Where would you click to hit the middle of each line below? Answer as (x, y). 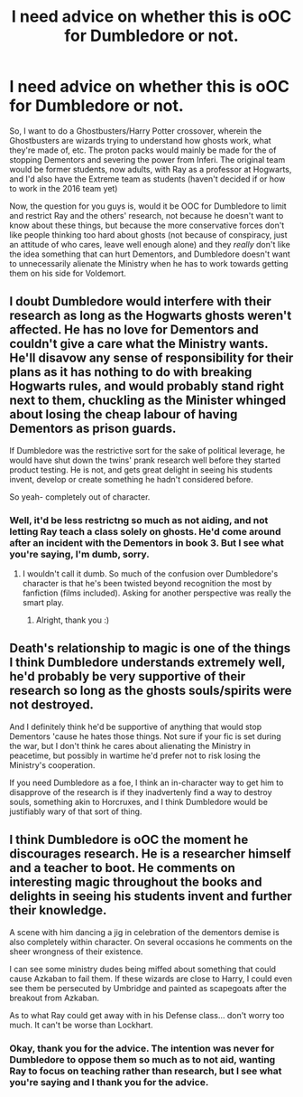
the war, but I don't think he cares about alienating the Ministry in (130, 745)
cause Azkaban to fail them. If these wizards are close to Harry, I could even (151, 979)
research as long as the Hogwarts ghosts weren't (151, 316)
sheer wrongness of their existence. (76, 952)
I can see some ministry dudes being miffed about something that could (143, 969)
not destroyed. (52, 705)
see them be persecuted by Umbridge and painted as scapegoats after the (148, 988)
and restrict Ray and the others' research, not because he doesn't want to (147, 215)
